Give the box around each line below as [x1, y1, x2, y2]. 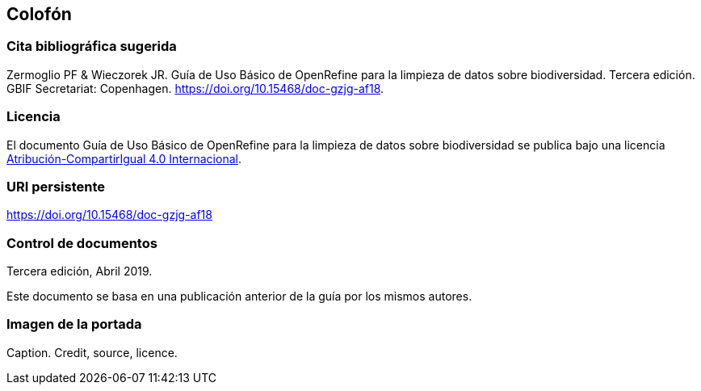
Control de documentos [6, 234, 157, 251]
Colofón [6, 4, 72, 24]
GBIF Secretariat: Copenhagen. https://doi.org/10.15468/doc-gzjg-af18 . [6, 81, 384, 95]
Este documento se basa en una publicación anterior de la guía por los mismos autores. [6, 289, 472, 304]
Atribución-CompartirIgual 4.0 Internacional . [6, 151, 241, 166]
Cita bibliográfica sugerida [6, 38, 177, 55]
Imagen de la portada [6, 316, 142, 333]
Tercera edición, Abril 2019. [6, 264, 153, 279]
